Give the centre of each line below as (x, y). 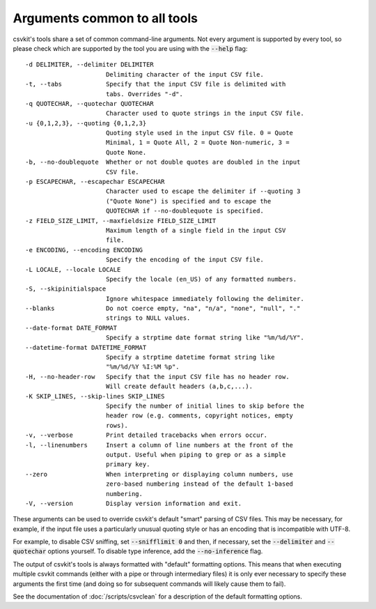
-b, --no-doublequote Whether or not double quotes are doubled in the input (163, 162)
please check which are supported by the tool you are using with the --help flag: (130, 48)
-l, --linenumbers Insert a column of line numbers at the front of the (159, 445)
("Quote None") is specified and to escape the (188, 201)
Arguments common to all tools (105, 18)
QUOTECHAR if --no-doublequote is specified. (185, 211)
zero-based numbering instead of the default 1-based (199, 484)
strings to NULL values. (148, 318)
